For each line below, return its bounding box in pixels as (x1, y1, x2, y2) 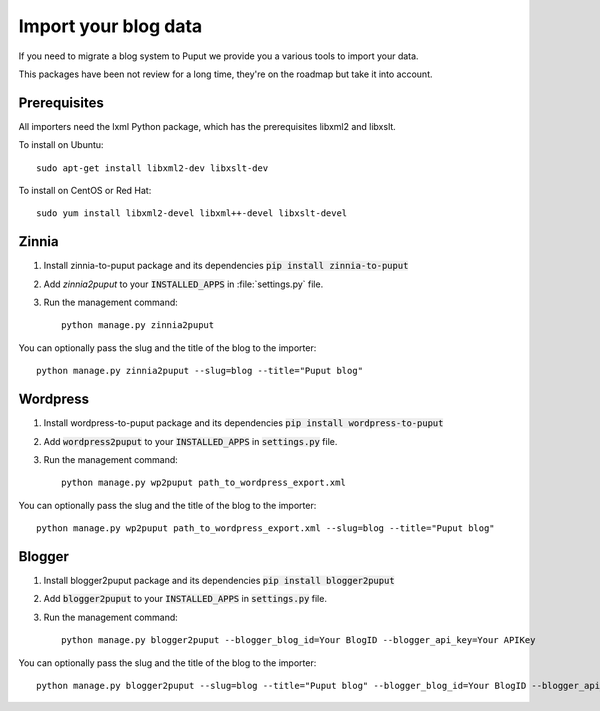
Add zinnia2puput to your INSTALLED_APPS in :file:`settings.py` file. (43, 278, 324, 290)
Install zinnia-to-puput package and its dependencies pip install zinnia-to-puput (43, 260, 409, 272)
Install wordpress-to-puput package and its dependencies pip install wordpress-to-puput (43, 417, 444, 429)
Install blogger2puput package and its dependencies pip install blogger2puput (43, 575, 395, 587)
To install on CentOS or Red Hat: (18, 185, 152, 197)
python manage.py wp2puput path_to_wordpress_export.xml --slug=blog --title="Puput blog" (36, 523, 495, 534)
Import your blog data (18, 15, 203, 37)
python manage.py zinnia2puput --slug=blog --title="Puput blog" (36, 365, 364, 377)
